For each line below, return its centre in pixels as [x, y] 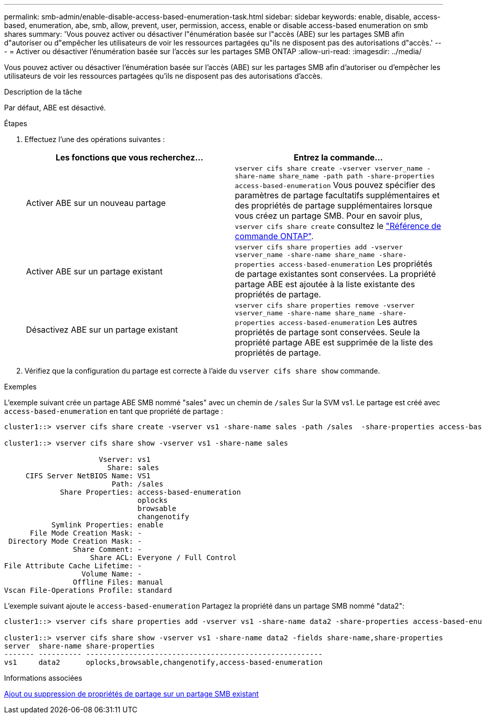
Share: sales [133, 468]
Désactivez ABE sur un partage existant [102, 330]
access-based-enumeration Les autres [348, 322]
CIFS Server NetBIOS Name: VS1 [88, 476]
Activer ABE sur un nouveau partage [96, 203]
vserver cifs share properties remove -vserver [325, 305]
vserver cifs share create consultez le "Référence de [338, 226]
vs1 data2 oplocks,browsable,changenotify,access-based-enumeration [163, 662]
